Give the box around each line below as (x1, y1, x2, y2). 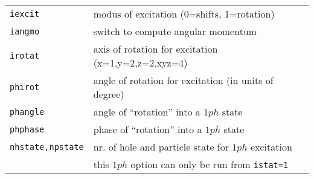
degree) (93, 87, 124, 101)
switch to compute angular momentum (93, 24, 257, 38)
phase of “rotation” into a (93, 122, 202, 136)
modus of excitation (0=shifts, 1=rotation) (93, 7, 275, 21)
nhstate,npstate (10, 142, 84, 152)
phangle (10, 106, 45, 117)
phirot (10, 82, 40, 92)
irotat (10, 51, 40, 60)
